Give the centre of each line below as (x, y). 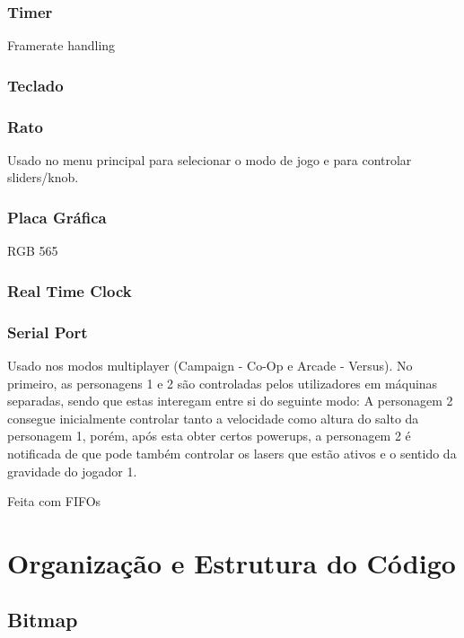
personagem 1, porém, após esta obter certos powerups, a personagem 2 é (209, 436)
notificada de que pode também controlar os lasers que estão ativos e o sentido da (232, 453)
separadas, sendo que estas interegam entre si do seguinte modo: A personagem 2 (230, 401)
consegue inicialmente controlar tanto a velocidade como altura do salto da (213, 418)
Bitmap (43, 620)
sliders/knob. (43, 177)
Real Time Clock (70, 290)
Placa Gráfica (57, 217)
